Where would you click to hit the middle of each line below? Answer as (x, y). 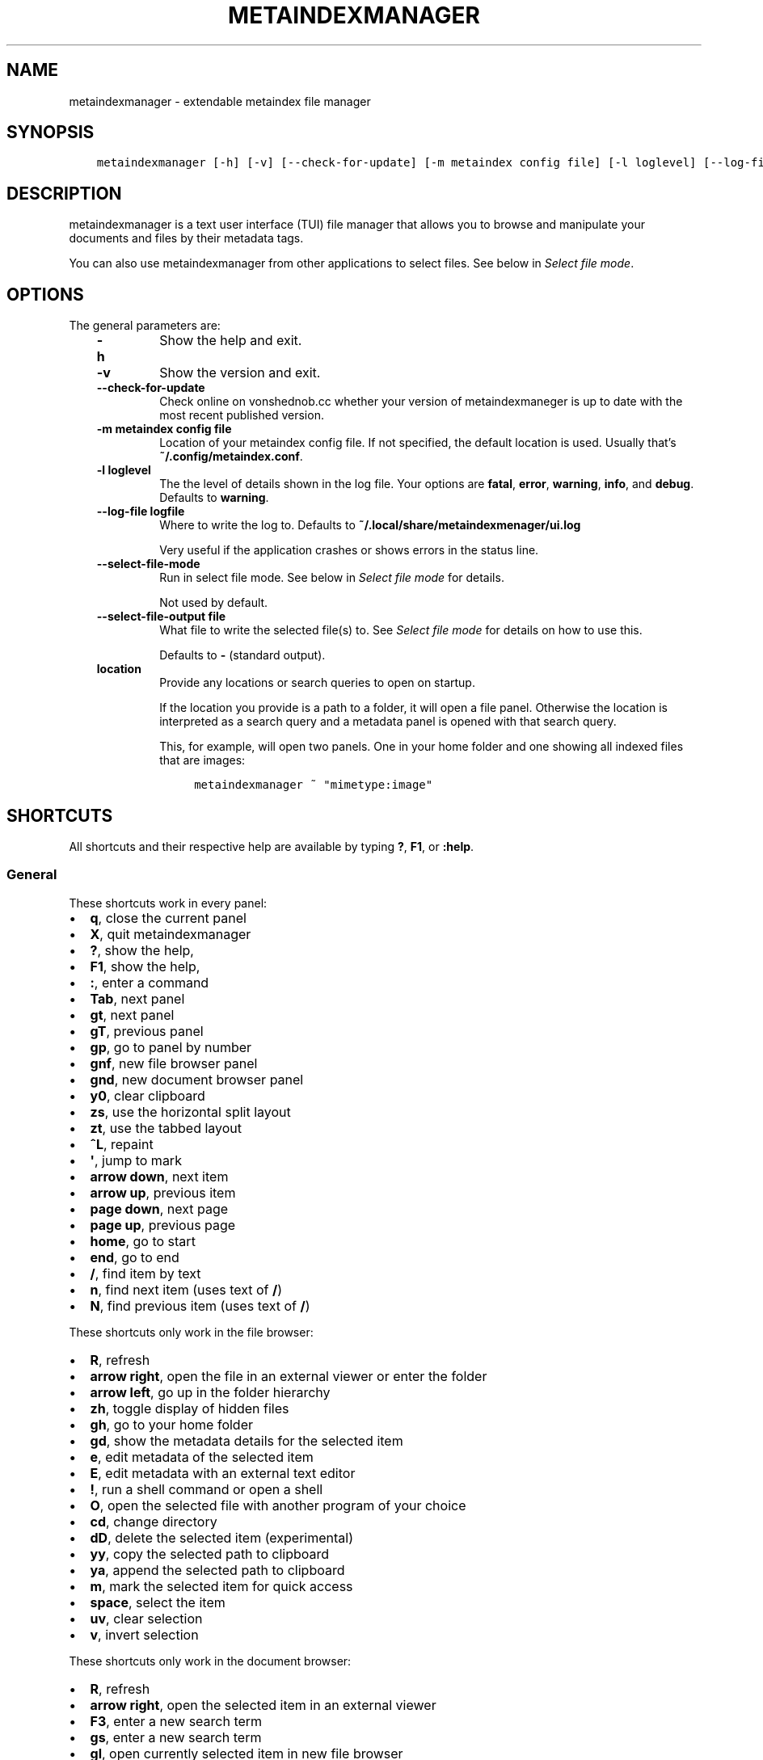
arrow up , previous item (163, 1192)
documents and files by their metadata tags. (186, 238)
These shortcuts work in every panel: (168, 903)
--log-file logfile (141, 512)
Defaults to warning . (214, 498)
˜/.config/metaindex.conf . (231, 457)
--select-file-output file (161, 617)
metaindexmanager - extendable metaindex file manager (220, 101)
